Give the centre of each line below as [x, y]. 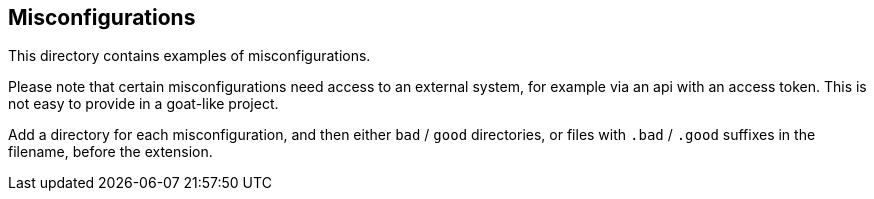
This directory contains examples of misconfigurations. [189, 56]
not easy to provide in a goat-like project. [143, 104]
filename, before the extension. [110, 152]
